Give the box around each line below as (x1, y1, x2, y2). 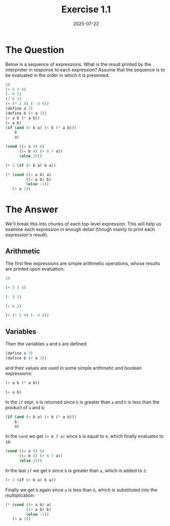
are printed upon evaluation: (5, 266, 65, 272)
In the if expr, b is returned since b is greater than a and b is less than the (5, 399, 160, 405)
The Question (5, 44, 65, 56)
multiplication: (5, 492, 35, 498)
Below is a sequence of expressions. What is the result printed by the (5, 61, 152, 67)
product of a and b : (5, 404, 45, 410)
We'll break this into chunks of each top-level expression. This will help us (5, 221, 161, 227)
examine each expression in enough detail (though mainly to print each (5, 226, 155, 233)
